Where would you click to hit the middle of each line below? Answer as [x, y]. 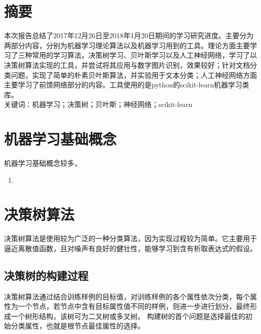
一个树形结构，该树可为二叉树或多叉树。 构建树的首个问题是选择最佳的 [128, 316]
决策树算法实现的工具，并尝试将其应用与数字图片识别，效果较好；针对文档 [127, 65]
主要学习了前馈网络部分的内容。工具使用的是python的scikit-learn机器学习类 [127, 85]
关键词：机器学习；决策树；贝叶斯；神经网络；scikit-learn [98, 104]
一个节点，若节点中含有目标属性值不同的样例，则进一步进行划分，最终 [134, 306]
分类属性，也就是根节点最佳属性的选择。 [78, 326]
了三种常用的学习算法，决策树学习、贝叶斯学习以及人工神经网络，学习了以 [134, 55]
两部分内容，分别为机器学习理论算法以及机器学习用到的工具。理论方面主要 [127, 45]
